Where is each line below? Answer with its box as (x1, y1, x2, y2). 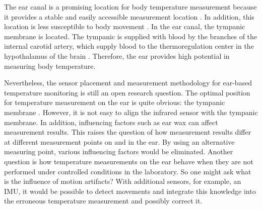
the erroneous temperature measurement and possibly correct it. (4, 195, 203, 206)
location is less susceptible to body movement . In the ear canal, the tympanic (4, 21, 245, 32)
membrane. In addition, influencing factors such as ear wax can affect (4, 117, 218, 127)
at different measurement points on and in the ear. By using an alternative (4, 136, 235, 147)
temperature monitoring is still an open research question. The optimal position (4, 87, 250, 97)
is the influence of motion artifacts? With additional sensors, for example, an (4, 176, 241, 186)
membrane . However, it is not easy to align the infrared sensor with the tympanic (4, 107, 258, 117)
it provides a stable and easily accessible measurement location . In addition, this (4, 11, 254, 22)
